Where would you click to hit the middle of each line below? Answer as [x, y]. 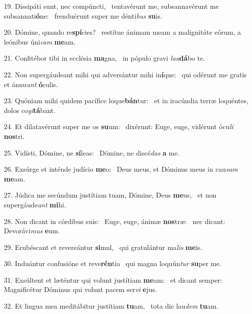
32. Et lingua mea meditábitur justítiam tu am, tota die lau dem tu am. [111, 306]
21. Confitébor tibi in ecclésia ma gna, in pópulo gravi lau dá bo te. [104, 58]
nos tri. [14, 136]
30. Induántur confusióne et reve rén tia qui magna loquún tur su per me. [113, 263]
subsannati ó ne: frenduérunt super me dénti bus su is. [83, 15]
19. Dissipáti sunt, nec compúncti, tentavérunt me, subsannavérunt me [111, 6]
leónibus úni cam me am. [40, 41]
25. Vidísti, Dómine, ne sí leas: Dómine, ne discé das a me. [92, 152]
